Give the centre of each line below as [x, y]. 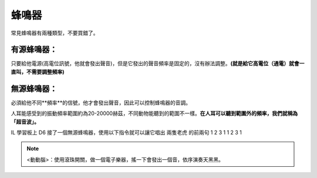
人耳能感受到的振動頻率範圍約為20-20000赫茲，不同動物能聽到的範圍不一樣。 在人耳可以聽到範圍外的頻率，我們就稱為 [154, 113]
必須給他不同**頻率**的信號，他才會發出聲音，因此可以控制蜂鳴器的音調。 [101, 102]
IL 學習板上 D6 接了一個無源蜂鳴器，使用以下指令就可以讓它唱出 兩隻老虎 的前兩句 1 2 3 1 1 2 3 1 [126, 132]
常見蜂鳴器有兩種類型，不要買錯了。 [55, 33]
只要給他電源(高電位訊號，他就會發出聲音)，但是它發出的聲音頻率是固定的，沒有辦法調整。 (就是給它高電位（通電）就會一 [158, 63]
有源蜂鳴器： [34, 50]
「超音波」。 [25, 122]
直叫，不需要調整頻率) [38, 72]
